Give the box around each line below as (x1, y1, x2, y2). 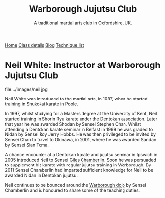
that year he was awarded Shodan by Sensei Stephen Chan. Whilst (5, 121, 141, 127)
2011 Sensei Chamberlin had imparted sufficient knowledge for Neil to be (5, 167, 154, 173)
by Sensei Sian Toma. (5, 142, 49, 148)
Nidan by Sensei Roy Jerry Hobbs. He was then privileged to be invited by (5, 132, 156, 137)
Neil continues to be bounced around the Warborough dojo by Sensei (5, 182, 147, 188)
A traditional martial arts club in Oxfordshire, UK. (34, 20, 132, 26)
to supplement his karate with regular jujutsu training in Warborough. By (5, 162, 152, 168)
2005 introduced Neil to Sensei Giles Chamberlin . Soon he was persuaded (5, 157, 157, 163)
